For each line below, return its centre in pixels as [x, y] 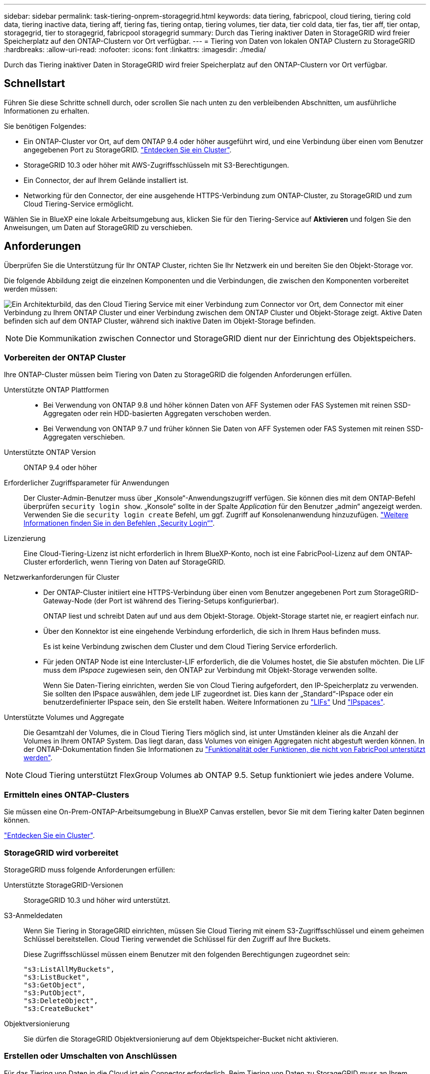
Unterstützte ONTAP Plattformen [56, 390]
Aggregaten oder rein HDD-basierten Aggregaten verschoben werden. [157, 414]
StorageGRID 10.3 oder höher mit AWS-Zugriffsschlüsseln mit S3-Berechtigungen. [156, 165]
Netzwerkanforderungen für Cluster [62, 577]
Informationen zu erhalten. [47, 111]
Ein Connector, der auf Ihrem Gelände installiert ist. [106, 180]
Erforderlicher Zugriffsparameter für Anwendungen [87, 483]
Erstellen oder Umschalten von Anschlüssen [91, 1056]
